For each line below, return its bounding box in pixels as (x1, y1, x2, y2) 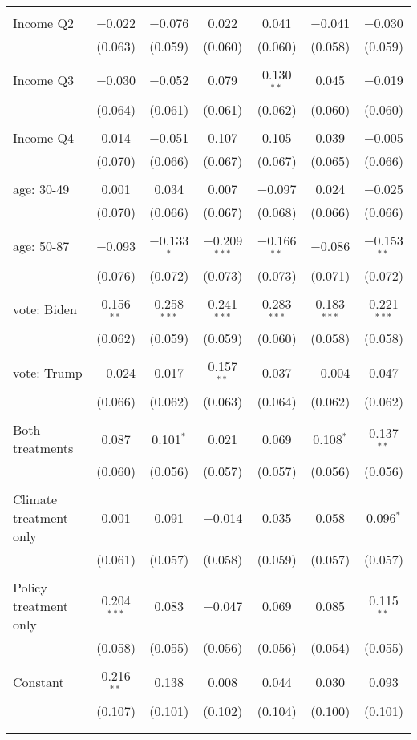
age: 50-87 (13, 237, 70, 256)
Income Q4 (13, 127, 74, 147)
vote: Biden (13, 299, 77, 318)
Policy (13, 578, 47, 597)
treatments (13, 439, 74, 458)
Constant (13, 672, 64, 691)
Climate (13, 490, 58, 509)
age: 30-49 (13, 179, 70, 198)
